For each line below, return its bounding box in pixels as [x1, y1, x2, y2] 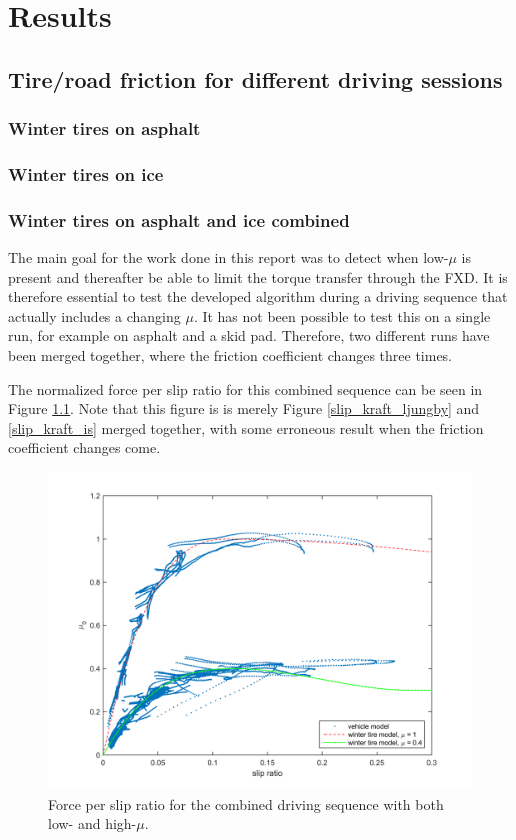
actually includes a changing [8, 305, 181, 326]
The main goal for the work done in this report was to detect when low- [8, 247, 449, 268]
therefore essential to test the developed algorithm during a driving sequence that [8, 286, 508, 307]
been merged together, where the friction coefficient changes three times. [8, 345, 453, 366]
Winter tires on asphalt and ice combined [8, 207, 350, 232]
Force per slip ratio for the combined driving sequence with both [48, 793, 444, 814]
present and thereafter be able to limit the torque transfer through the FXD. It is [8, 266, 508, 287]
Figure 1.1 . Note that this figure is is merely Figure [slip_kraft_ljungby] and [8, 398, 480, 419]
